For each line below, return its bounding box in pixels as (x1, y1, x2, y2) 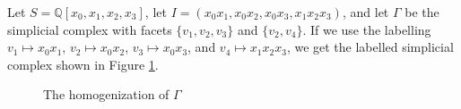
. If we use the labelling (302, 20, 431, 38)
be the (404, 3, 439, 21)
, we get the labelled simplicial (286, 38, 454, 56)
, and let (342, 3, 389, 21)
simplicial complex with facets (7, 20, 172, 38)
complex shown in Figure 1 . (7, 54, 159, 73)
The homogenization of (43, 85, 170, 104)
